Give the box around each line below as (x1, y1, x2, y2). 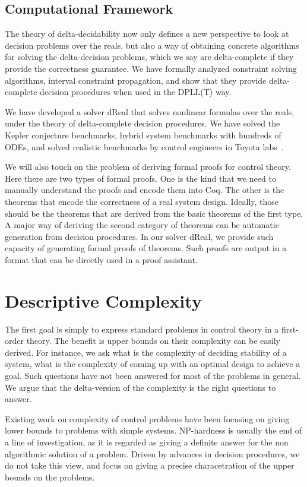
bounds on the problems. (5, 470, 95, 483)
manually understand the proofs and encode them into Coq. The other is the (5, 184, 284, 196)
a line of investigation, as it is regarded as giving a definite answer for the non (5, 435, 289, 448)
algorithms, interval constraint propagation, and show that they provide (5, 74, 267, 86)
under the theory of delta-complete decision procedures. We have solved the (5, 117, 280, 129)
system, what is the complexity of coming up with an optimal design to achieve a (5, 358, 300, 370)
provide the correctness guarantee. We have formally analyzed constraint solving (5, 62, 297, 74)
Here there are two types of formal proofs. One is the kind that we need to (5, 172, 276, 184)
